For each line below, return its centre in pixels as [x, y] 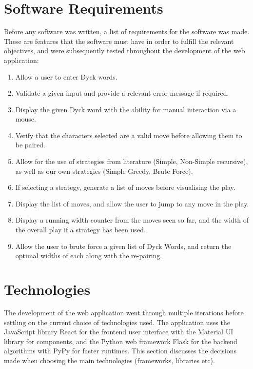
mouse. [26, 119]
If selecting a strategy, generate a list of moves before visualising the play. [125, 187]
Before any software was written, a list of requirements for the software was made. [127, 31]
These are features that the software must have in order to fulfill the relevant [119, 41]
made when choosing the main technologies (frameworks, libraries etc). [109, 360]
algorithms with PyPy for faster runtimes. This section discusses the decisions [120, 351]
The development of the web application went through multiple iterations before [124, 312]
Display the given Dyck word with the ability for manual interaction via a [126, 109]
